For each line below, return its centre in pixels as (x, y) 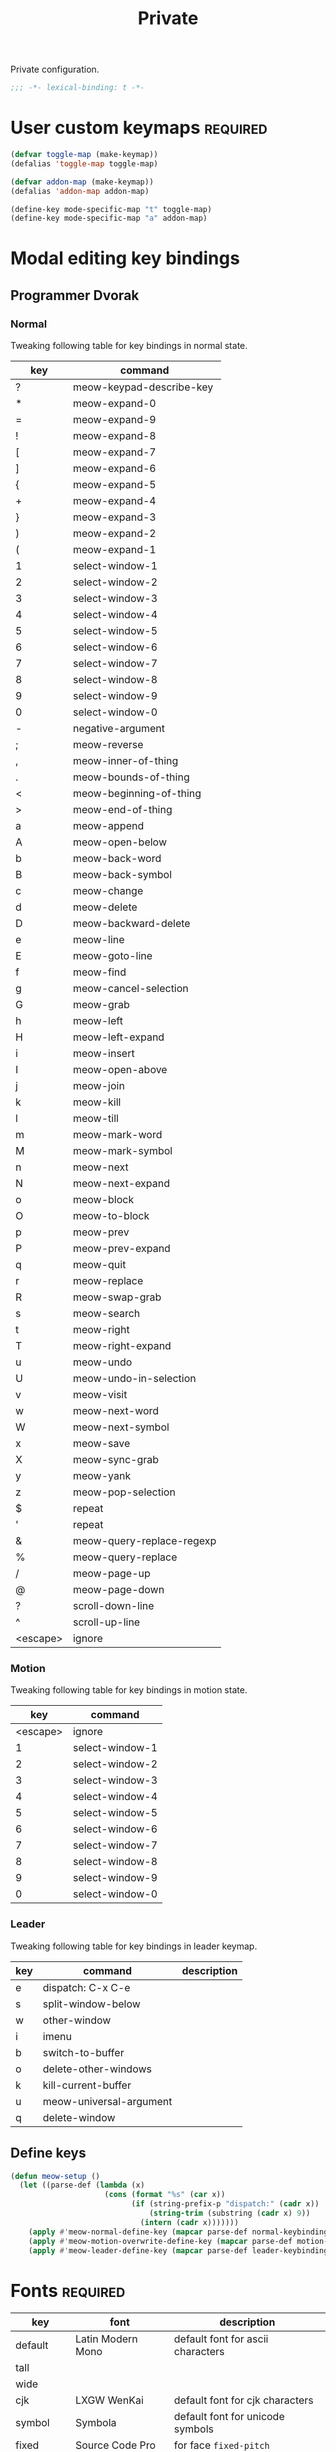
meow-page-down (118, 1590)
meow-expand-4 (114, 501)
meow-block (103, 1200)
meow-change (108, 891)
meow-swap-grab (117, 1297)
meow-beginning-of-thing (137, 794)
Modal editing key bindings (125, 258)
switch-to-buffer (83, 2052)
